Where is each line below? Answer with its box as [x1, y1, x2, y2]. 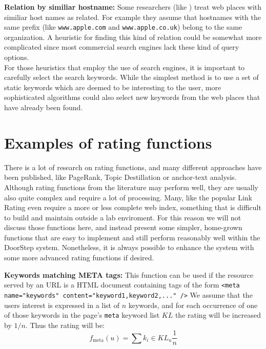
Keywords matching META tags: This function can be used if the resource [4, 269, 254, 280]
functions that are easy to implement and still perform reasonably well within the [4, 232, 260, 242]
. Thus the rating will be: [25, 319, 105, 330]
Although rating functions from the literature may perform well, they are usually [4, 181, 258, 192]
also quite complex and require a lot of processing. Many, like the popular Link [4, 192, 253, 202]
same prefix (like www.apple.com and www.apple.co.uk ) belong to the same [4, 22, 242, 32]
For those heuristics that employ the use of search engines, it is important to [4, 61, 245, 72]
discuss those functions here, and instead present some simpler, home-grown [4, 222, 242, 233]
